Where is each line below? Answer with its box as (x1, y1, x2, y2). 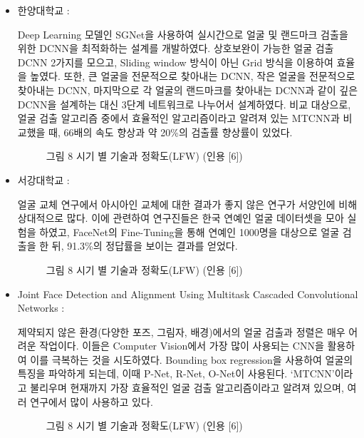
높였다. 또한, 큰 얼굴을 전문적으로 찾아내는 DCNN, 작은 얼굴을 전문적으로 (30, 68, 355, 83)
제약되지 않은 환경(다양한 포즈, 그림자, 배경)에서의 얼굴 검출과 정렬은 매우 (17, 324, 345, 339)
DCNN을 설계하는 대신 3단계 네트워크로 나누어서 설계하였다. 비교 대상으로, (17, 96, 351, 111)
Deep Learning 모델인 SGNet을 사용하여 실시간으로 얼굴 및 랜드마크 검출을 (17, 26, 348, 41)
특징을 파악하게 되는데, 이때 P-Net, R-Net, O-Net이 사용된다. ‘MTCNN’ (17, 366, 335, 381)
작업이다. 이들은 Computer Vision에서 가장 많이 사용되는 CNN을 (39, 338, 324, 353)
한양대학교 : (17, 3, 70, 17)
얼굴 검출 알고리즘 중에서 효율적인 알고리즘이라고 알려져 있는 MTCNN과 (17, 111, 340, 126)
